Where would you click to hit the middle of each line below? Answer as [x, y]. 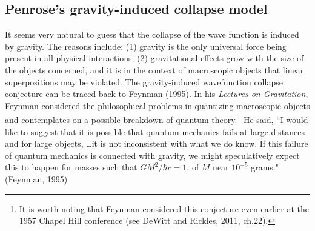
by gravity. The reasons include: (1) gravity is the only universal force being [146, 46]
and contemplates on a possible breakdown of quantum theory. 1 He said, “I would [157, 119]
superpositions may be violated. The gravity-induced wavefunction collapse [144, 82]
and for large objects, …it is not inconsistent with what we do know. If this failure [157, 143]
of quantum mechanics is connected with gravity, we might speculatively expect [152, 155]
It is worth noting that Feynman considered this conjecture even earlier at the [164, 208]
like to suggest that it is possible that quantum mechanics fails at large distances [155, 131]
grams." [265, 167]
